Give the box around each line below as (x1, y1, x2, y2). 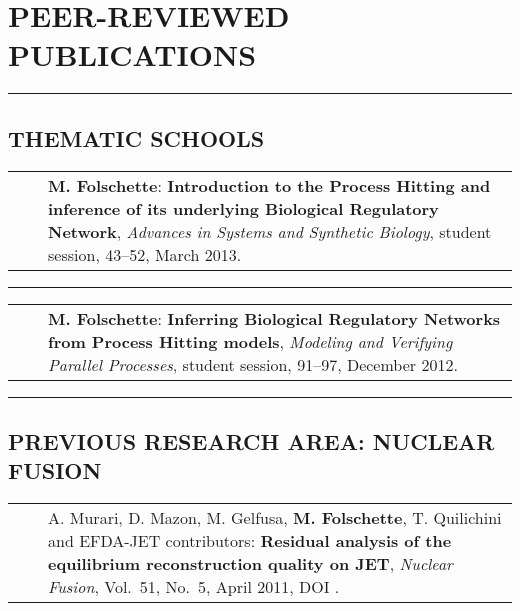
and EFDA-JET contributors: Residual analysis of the (48, 529, 452, 553)
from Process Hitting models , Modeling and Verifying (48, 329, 453, 353)
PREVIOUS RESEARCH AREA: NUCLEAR (8, 425, 495, 456)
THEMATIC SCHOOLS (8, 122, 265, 153)
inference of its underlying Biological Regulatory (48, 196, 439, 220)
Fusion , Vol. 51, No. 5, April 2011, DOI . (48, 575, 340, 599)
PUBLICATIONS (8, 34, 257, 75)
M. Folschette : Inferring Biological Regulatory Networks (48, 306, 501, 330)
